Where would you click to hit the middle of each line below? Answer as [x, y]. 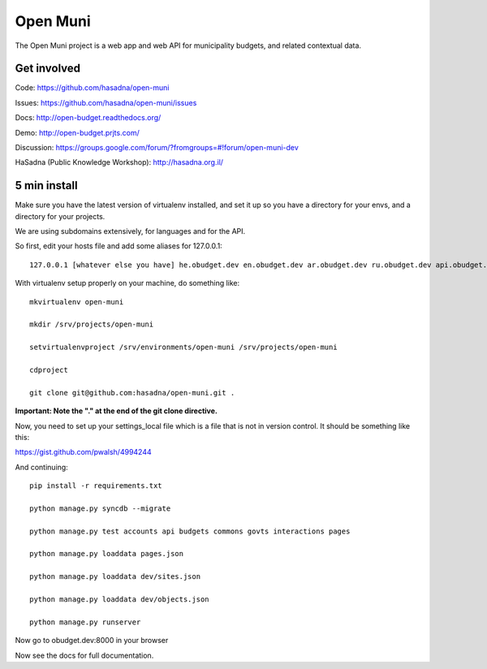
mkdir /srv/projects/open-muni [92, 324]
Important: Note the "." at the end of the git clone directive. [116, 411]
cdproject [49, 370]
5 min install [46, 186]
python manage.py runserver [85, 622]
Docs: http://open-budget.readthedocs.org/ [88, 118]
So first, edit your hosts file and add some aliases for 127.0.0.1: [119, 246]
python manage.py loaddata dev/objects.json [120, 600]
